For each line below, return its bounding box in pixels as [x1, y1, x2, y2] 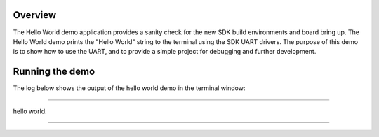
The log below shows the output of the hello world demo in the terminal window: [13, 84, 246, 92]
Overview [13, 9, 57, 21]
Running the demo [13, 66, 95, 78]
